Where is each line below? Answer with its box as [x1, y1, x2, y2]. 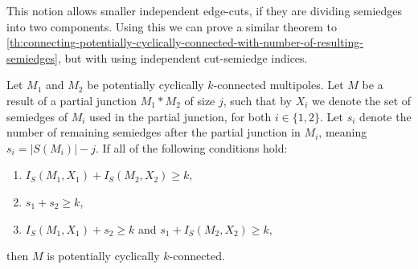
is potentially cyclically [47, 247, 160, 264]
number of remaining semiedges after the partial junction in [6, 124, 301, 141]
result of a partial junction [6, 92, 137, 108]
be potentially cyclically [87, 76, 204, 93]
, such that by [223, 92, 293, 108]
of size [184, 92, 215, 108]
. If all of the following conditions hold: [95, 139, 288, 156]
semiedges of [6, 108, 68, 124]
